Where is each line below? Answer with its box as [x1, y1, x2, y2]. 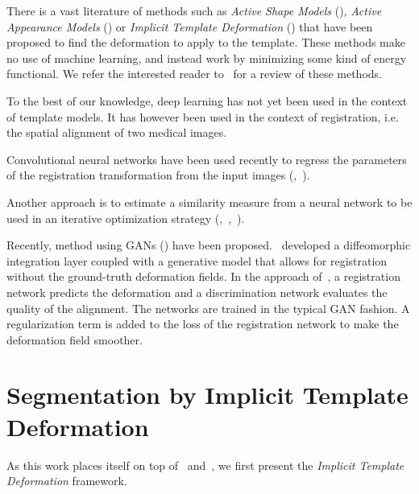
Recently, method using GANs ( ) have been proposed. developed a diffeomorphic [6, 237, 411, 253]
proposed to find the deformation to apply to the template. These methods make [6, 34, 405, 51]
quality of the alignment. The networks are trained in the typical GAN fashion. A [6, 299, 410, 316]
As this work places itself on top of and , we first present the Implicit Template [6, 456, 404, 473]
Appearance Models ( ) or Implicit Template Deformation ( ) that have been [6, 18, 373, 35]
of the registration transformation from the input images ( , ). [6, 167, 310, 183]
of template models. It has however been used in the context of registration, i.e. [6, 108, 399, 125]
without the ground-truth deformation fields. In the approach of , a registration [6, 268, 400, 285]
